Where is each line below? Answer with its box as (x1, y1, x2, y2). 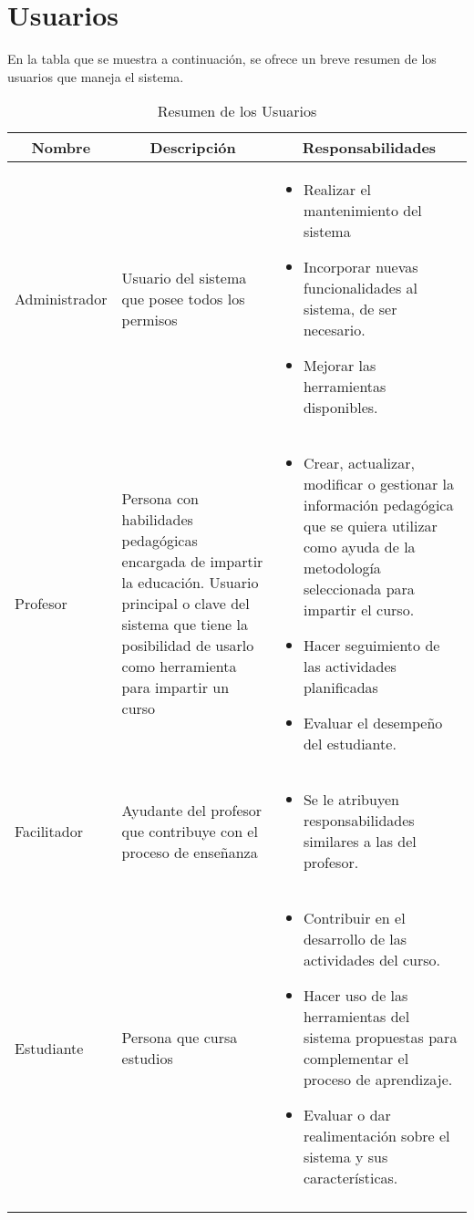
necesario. (303, 319, 366, 341)
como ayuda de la (303, 536, 416, 558)
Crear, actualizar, (303, 452, 415, 474)
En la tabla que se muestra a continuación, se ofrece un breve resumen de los (7, 49, 437, 68)
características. (303, 1167, 398, 1189)
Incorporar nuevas (303, 256, 418, 278)
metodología (303, 557, 381, 579)
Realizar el (303, 179, 371, 201)
